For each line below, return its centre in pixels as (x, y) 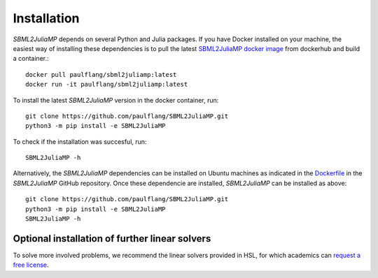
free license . (31, 265)
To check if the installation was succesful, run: (80, 141)
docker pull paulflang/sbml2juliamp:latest (101, 74)
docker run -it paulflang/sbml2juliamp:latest (107, 85)
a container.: (31, 59)
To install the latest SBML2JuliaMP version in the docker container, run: (116, 100)
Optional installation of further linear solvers (112, 239)
